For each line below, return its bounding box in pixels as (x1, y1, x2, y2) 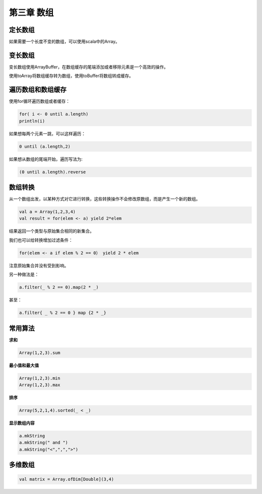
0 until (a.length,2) (19, 144, 71, 149)
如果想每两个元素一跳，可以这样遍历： (9, 131, 86, 136)
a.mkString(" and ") (19, 440, 68, 445)
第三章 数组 (9, 7, 54, 18)
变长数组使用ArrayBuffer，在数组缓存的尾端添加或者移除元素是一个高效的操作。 (9, 64, 168, 70)
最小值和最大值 (9, 362, 39, 368)
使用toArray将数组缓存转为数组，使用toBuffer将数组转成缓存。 (9, 73, 133, 79)
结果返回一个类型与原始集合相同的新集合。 (9, 228, 94, 234)
